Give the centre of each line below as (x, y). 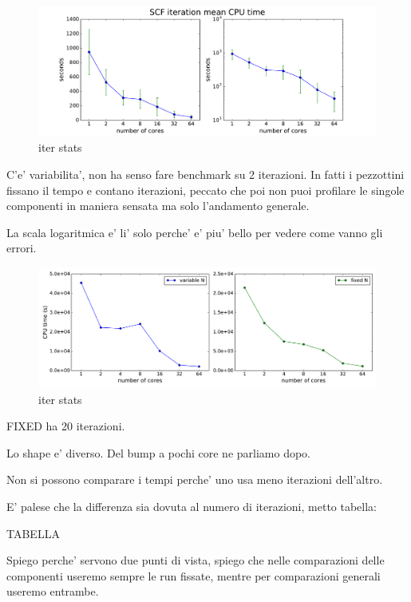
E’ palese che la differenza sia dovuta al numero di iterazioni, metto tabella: (192, 506)
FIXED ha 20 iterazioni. (66, 426)
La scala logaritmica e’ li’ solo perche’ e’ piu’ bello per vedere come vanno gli (195, 232)
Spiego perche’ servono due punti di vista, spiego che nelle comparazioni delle (196, 560)
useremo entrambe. (53, 591)
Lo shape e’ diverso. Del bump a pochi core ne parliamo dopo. (158, 452)
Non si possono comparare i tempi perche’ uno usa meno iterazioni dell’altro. (195, 479)
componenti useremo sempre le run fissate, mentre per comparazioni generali (194, 575)
